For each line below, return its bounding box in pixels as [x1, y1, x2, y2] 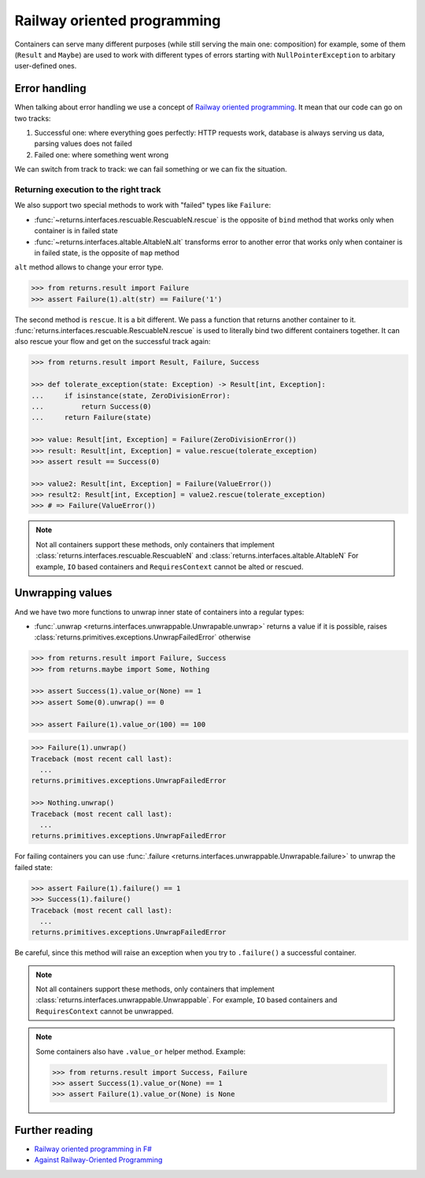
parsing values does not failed [34, 139, 133, 149]
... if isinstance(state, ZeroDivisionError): [31, 391, 231, 400]
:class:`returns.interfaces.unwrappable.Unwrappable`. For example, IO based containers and [35, 995, 338, 1005]
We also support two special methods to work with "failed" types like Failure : [14, 201, 272, 210]
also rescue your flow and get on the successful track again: [14, 337, 211, 346]
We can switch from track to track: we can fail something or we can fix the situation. [14, 165, 287, 174]
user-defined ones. [14, 61, 77, 71]
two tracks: [14, 113, 51, 123]
